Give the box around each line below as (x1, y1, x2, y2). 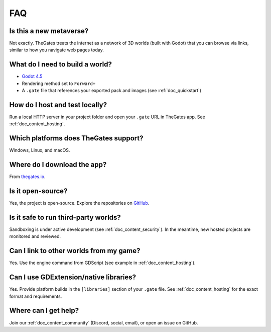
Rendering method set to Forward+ (22, 80, 96, 87)
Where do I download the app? (9, 160, 107, 169)
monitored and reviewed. (9, 233, 61, 239)
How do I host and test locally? (9, 101, 107, 109)
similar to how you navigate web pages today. (9, 47, 104, 53)
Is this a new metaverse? (9, 27, 89, 35)
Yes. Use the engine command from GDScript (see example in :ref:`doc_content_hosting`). (9, 260, 196, 266)
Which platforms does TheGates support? (9, 134, 144, 143)
